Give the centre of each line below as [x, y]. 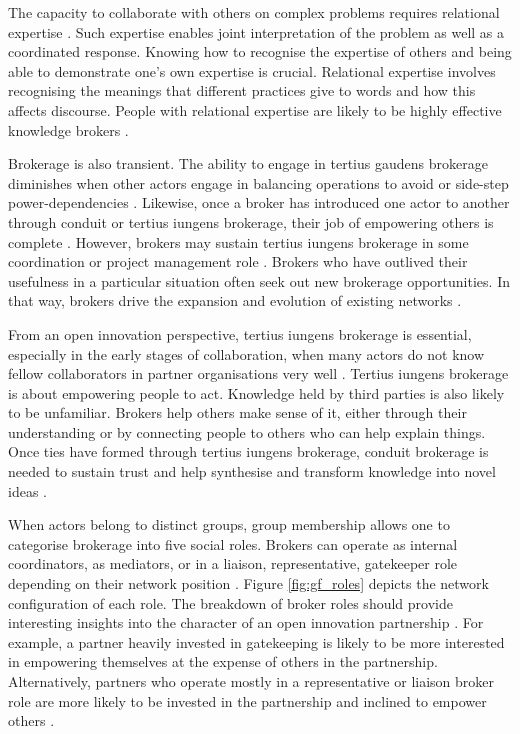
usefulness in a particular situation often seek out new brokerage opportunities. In [259, 280]
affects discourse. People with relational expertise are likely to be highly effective [255, 109]
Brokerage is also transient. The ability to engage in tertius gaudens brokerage [248, 163]
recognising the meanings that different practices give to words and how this [242, 90]
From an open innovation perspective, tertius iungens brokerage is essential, [240, 333]
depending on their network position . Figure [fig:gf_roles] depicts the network [248, 583]
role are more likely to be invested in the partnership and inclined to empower [247, 700]
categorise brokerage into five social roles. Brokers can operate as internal [233, 543]
